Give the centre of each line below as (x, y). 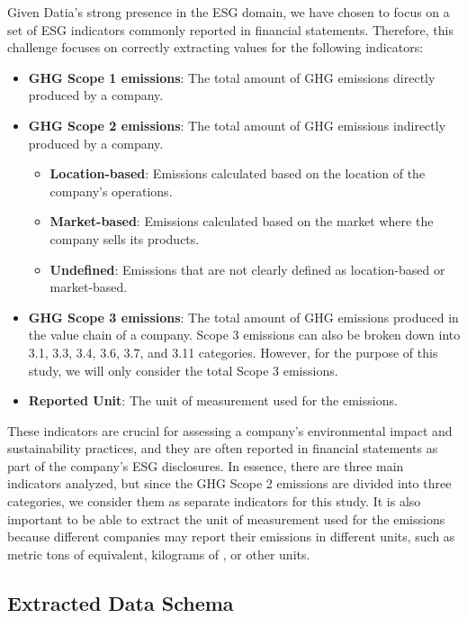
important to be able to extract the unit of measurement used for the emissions (226, 518)
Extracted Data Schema (121, 602)
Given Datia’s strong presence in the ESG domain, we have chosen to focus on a (229, 12)
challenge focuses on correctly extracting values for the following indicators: (216, 47)
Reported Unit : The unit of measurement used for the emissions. (213, 400)
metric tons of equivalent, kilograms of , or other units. (159, 554)
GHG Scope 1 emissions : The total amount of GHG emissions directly (232, 77)
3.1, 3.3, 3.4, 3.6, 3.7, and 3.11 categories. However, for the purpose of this (233, 352)
